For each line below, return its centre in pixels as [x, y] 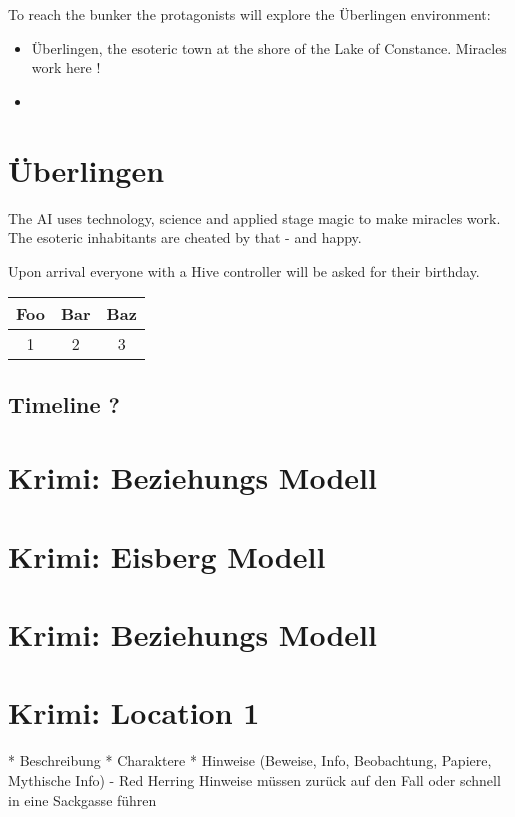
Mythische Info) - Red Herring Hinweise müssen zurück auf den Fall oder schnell [254, 779]
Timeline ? [64, 403]
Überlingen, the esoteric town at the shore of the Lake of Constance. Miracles [269, 47]
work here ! [66, 67]
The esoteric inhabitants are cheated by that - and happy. [185, 237]
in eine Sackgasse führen [82, 799]
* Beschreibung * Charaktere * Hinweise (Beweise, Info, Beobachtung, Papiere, [250, 760]
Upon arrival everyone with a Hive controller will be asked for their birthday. [244, 270]
